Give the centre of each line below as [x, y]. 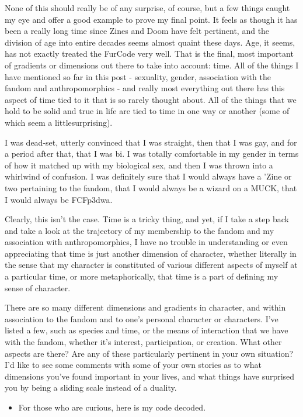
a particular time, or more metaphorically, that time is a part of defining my [142, 276]
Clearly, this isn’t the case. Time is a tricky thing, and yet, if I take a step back [147, 219]
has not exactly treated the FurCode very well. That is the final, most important [149, 54]
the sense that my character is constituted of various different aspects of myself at [151, 265]
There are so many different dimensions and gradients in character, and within [145, 307]
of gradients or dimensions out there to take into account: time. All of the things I [152, 65]
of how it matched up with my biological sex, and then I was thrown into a [139, 165]
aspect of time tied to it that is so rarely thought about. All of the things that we [151, 99]
